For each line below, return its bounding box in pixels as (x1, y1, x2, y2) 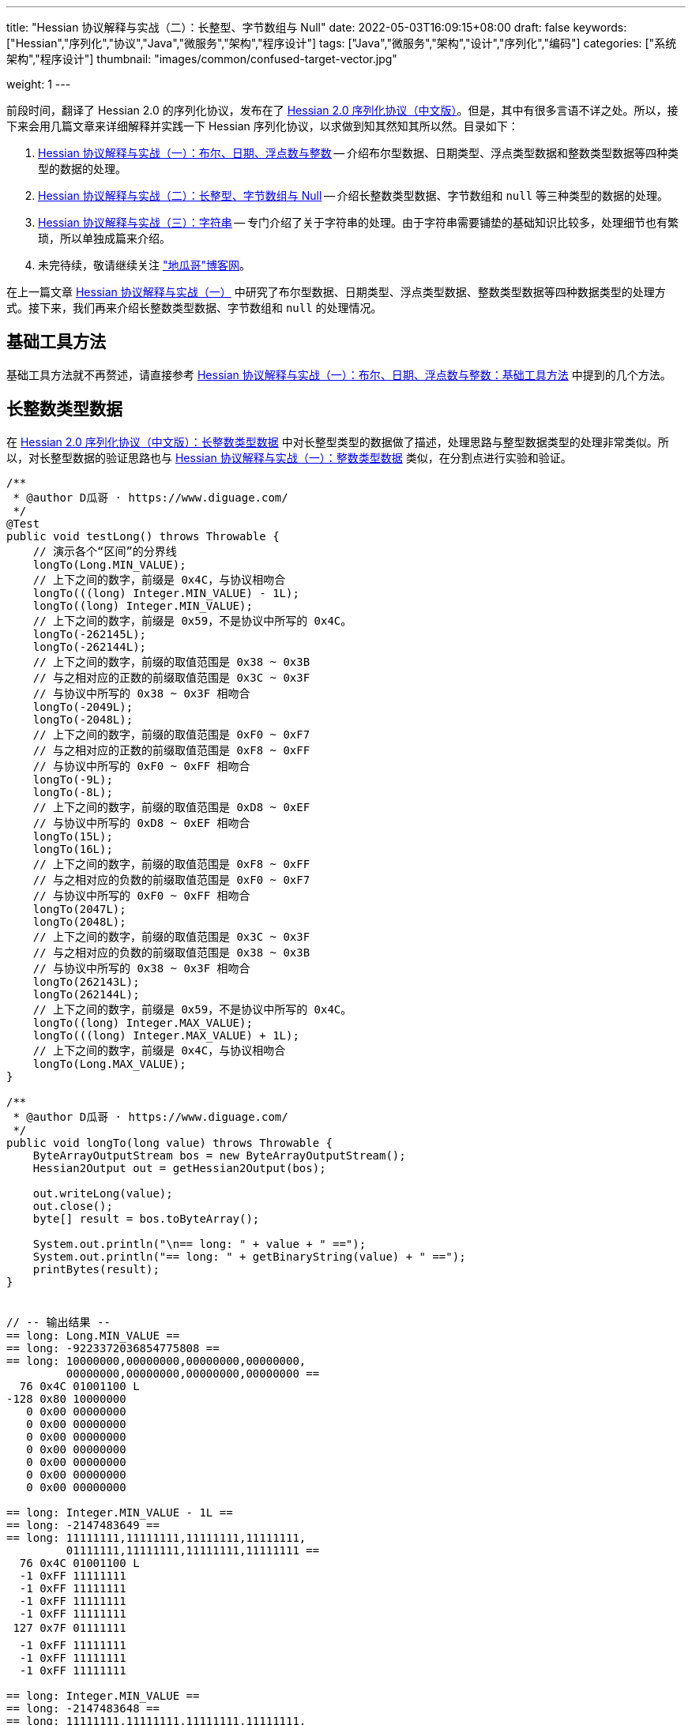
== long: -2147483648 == (6, 1701, 160, 1715)
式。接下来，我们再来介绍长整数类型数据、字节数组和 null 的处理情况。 (6, 301, 382, 314)
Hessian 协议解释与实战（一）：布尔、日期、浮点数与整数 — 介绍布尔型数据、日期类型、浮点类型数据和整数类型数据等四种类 (38, 146, 679, 160)
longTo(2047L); (32, 902, 126, 915)
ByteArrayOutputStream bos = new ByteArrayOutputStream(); (32, 1148, 406, 1162)
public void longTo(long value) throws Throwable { (6, 1136, 333, 1149)
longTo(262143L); (32, 975, 140, 988)
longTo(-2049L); (32, 700, 134, 713)
